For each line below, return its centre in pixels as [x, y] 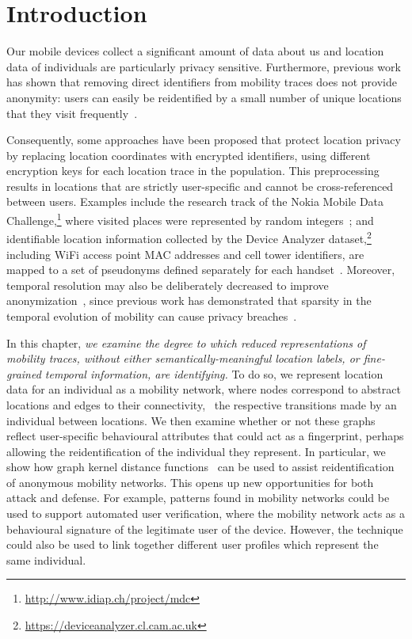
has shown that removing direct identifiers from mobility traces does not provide [202, 82]
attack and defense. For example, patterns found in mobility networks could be [198, 498]
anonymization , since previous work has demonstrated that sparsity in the [189, 300]
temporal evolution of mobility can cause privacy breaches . [152, 316]
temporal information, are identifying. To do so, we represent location [214, 373]
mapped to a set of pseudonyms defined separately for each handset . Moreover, [201, 270]
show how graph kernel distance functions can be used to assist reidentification [200, 467]
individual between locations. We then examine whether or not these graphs [191, 420]
